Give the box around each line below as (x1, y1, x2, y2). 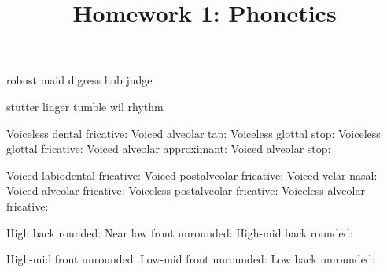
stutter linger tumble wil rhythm (6, 98, 164, 114)
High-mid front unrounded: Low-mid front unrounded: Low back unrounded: (6, 251, 375, 267)
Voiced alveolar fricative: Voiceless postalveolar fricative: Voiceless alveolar (6, 182, 365, 199)
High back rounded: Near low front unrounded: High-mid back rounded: (6, 224, 353, 240)
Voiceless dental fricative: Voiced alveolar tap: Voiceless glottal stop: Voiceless (6, 125, 381, 141)
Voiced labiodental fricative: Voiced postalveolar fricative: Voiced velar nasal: (6, 166, 378, 183)
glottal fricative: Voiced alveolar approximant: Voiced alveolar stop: (6, 140, 331, 157)
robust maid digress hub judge (6, 72, 153, 88)
